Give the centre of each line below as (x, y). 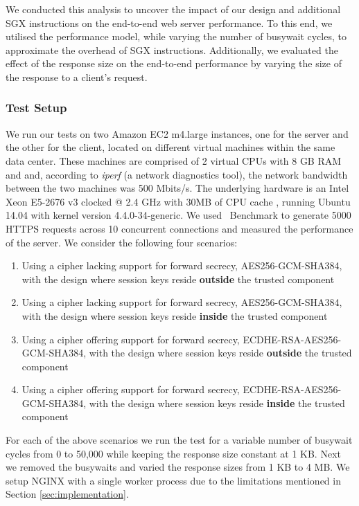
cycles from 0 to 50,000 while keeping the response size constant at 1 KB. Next (173, 453)
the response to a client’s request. (77, 76)
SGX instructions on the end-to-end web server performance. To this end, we (169, 22)
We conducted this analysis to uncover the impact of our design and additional (173, 9)
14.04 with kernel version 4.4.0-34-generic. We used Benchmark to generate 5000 (178, 215)
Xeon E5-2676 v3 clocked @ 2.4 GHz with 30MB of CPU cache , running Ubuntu (178, 201)
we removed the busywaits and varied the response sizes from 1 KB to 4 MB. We (178, 467)
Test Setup (36, 108)
